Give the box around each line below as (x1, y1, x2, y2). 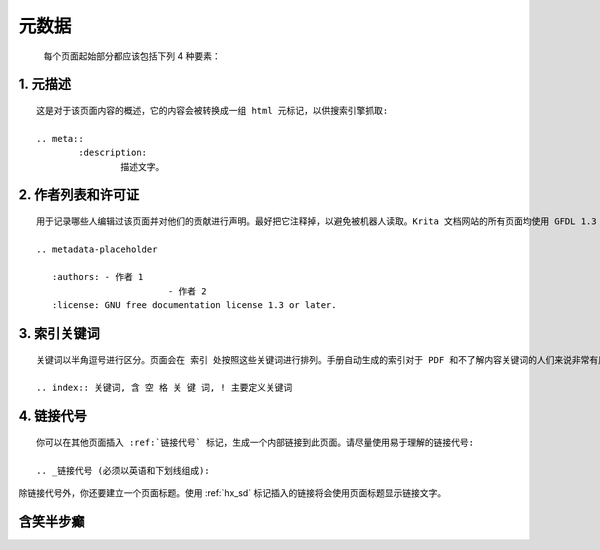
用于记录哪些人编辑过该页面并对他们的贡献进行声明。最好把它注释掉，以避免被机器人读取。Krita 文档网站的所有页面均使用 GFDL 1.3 (36, 215, 597, 227)
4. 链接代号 (18, 408, 87, 425)
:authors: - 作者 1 (51, 271, 144, 283)
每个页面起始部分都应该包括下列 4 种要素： (43, 50, 221, 62)
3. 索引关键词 (18, 325, 100, 342)
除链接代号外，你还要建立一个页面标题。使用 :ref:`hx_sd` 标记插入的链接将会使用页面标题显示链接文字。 (18, 487, 447, 499)
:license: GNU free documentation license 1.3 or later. (51, 300, 337, 311)
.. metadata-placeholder (36, 243, 158, 255)
